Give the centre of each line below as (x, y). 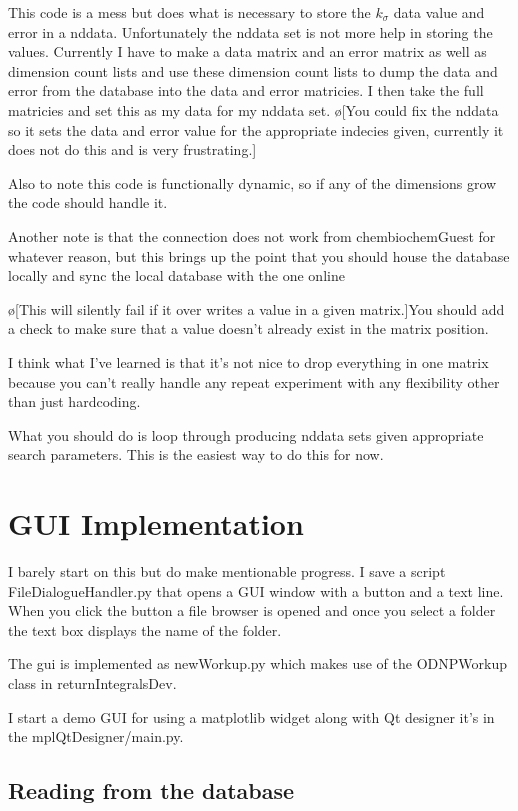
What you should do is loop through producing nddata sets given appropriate (246, 434)
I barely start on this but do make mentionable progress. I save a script (227, 571)
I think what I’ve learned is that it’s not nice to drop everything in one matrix (248, 361)
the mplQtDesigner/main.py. (96, 736)
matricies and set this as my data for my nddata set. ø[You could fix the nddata (253, 109)
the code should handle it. (88, 202)
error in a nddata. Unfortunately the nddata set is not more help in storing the (250, 31)
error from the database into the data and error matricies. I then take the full (246, 90)
